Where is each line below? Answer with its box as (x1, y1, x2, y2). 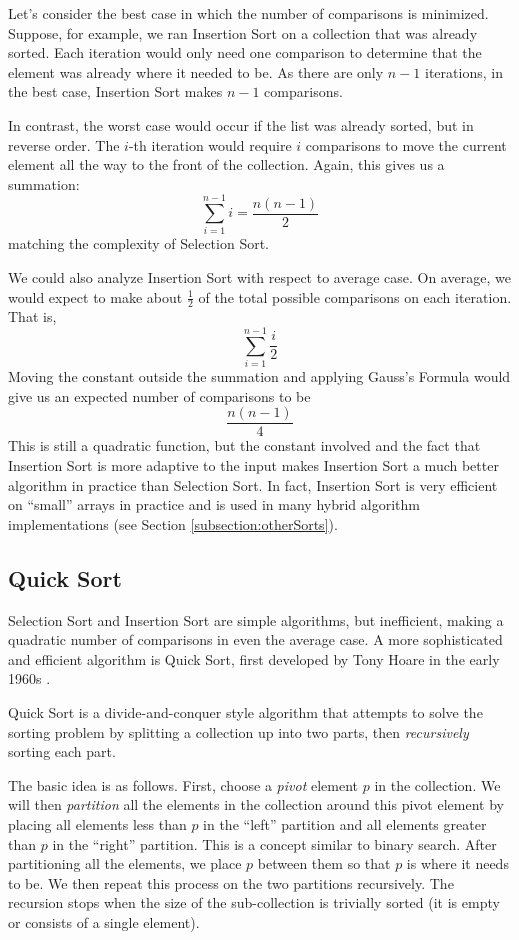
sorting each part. (8, 741, 116, 762)
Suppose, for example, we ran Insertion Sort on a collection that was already (8, 22, 478, 43)
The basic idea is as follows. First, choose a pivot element (8, 774, 358, 795)
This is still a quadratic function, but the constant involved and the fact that (8, 435, 481, 456)
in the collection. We (374, 774, 501, 795)
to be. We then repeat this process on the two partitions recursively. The (8, 872, 454, 893)
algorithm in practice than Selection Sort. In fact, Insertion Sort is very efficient (8, 474, 498, 495)
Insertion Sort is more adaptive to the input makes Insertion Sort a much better (8, 455, 499, 476)
